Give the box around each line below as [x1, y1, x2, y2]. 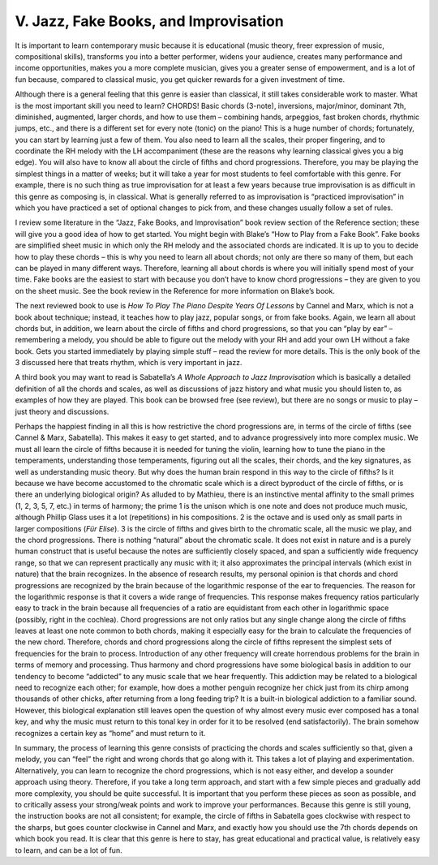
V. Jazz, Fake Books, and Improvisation [15, 12, 284, 30]
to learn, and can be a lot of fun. [15, 845, 122, 855]
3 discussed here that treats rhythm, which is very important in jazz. [15, 358, 243, 368]
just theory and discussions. [15, 407, 109, 416]
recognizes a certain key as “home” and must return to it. [15, 728, 206, 738]
